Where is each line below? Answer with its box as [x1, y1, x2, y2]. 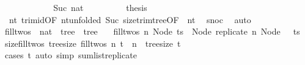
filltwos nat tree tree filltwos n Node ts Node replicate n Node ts [4, 25, 300, 38]
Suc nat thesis [53, 1, 147, 13]
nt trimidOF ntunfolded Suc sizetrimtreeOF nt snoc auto [9, 13, 251, 26]
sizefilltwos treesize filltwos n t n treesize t [4, 36, 181, 49]
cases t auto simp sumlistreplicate [4, 49, 137, 61]
